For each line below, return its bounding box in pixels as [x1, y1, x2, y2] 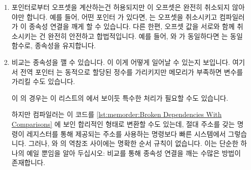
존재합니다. [11, 157, 46, 168]
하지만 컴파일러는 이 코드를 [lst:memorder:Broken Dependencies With [11, 109, 222, 119]
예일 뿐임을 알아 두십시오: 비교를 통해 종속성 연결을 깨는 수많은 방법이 [26, 147, 241, 158]
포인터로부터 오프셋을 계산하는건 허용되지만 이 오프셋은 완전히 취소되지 [11, 2, 230, 12]
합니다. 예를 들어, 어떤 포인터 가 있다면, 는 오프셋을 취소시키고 [26, 11, 217, 22]
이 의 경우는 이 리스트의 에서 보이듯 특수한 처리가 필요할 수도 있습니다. [11, 92, 228, 103]
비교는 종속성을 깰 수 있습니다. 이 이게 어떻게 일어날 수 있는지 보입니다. [11, 57, 230, 67]
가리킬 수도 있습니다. [11, 76, 75, 86]
